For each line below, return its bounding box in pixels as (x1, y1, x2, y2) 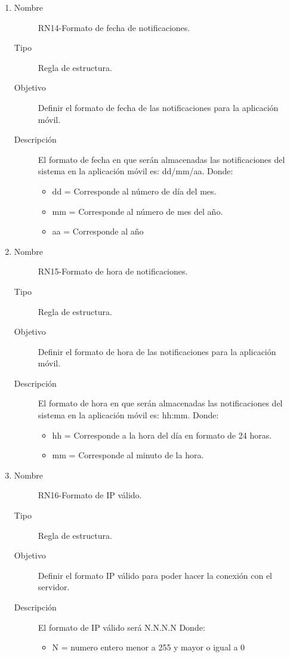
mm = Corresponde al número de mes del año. (52, 205, 223, 217)
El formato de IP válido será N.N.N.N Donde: (38, 621, 205, 633)
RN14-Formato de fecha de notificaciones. (38, 21, 190, 33)
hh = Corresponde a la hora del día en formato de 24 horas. (52, 428, 272, 441)
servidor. (38, 581, 70, 593)
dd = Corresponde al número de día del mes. (52, 184, 217, 197)
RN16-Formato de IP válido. (38, 489, 142, 501)
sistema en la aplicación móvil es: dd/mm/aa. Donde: (38, 165, 233, 177)
